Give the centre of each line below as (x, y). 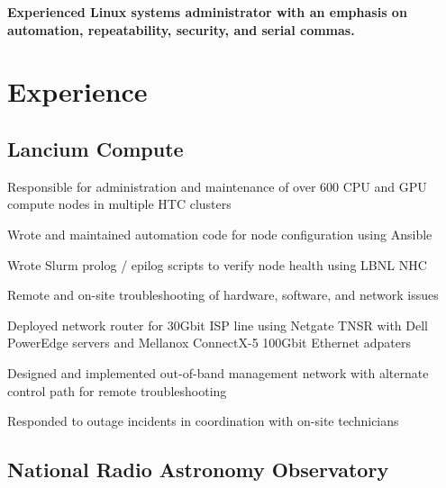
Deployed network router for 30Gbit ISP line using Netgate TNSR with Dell (218, 325)
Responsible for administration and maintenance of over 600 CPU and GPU (217, 186)
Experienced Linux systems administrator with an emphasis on (207, 12)
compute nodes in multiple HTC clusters (119, 204)
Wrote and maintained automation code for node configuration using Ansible (220, 234)
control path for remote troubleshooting (117, 390)
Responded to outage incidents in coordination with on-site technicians (203, 421)
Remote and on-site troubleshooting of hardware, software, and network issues (223, 295)
